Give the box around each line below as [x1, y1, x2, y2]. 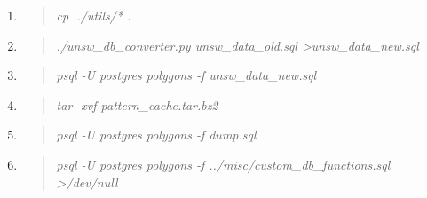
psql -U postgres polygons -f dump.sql [56, 125, 257, 144]
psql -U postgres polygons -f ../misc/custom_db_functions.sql [56, 154, 391, 173]
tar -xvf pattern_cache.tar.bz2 [56, 95, 218, 114]
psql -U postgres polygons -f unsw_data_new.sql [56, 66, 317, 84]
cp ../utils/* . [56, 6, 131, 24]
